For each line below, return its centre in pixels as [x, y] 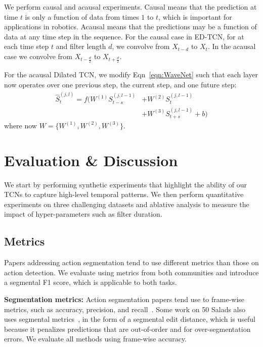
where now [20, 125]
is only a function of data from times [82, 16]
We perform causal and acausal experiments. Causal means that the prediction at [130, 7]
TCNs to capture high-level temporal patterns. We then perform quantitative [124, 194]
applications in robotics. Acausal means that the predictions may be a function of [130, 27]
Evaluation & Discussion [91, 160]
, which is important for [195, 16]
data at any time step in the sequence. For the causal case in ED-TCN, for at [124, 36]
